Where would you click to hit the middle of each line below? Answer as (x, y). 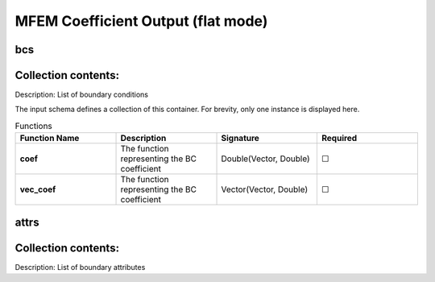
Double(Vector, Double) (265, 159)
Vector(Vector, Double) (265, 189)
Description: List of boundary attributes (80, 267)
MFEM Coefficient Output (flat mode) (141, 21)
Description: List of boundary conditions (82, 95)
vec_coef (38, 189)
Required (339, 139)
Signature (240, 139)
